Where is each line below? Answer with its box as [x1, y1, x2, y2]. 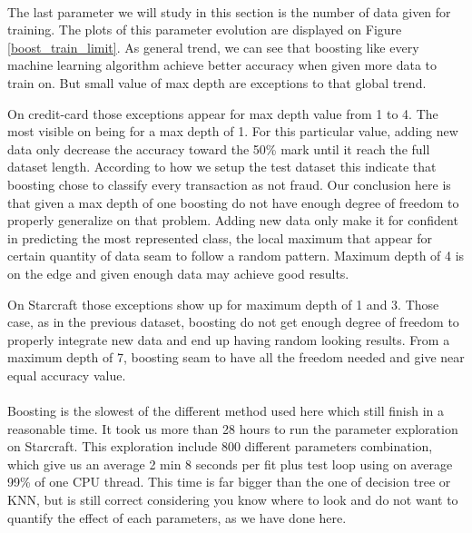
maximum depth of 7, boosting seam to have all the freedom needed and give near [7, 348, 465, 367]
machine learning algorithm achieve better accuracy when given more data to [7, 55, 438, 74]
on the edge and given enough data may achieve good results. [7, 263, 349, 282]
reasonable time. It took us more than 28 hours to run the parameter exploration [7, 419, 458, 438]
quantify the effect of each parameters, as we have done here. [7, 508, 347, 527]
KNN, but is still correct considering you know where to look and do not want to [7, 490, 458, 509]
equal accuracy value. [7, 365, 126, 384]
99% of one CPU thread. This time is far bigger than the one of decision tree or [7, 472, 451, 491]
